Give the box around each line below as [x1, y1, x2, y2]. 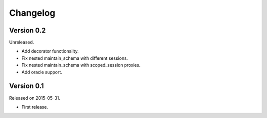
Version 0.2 [9, 26, 46, 35]
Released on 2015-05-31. [9, 95, 60, 101]
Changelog [9, 7, 55, 18]
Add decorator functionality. [21, 48, 79, 54]
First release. [21, 104, 48, 110]
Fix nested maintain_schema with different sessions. [21, 55, 128, 61]
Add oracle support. [21, 69, 63, 75]
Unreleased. [9, 39, 34, 45]
